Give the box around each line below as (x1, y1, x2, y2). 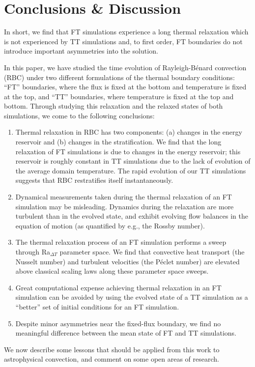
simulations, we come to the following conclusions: (4, 110, 155, 120)
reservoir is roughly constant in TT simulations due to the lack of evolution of (15, 156, 251, 166)
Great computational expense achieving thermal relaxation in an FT (15, 282, 222, 292)
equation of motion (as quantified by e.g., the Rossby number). (15, 220, 205, 230)
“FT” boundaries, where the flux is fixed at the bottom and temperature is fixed (4, 82, 247, 92)
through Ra (15, 247, 51, 256)
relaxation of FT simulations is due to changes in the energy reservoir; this (15, 146, 241, 156)
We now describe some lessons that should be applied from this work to (4, 344, 220, 354)
